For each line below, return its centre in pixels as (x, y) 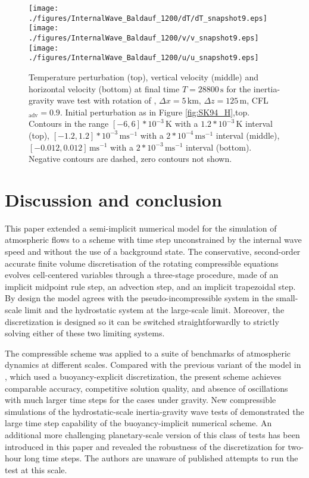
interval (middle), (248, 135)
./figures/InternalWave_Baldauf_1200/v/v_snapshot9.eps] (144, 38)
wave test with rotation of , (107, 100)
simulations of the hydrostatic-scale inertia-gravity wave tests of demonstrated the (154, 411)
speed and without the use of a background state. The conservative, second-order (153, 251)
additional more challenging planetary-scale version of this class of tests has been (152, 434)
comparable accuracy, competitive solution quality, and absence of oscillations (146, 388)
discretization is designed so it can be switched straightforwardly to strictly (142, 321)
